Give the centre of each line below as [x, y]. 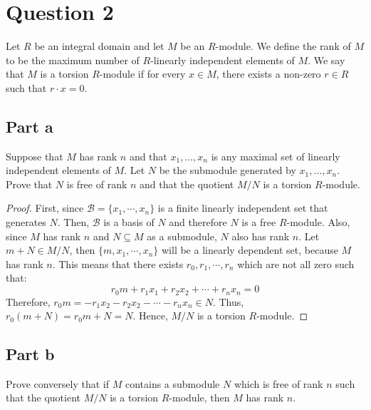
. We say [326, 60]
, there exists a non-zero [268, 74]
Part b [30, 354]
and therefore [198, 222]
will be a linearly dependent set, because [250, 250]
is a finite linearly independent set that [243, 208]
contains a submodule [172, 383]
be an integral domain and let [99, 46]
